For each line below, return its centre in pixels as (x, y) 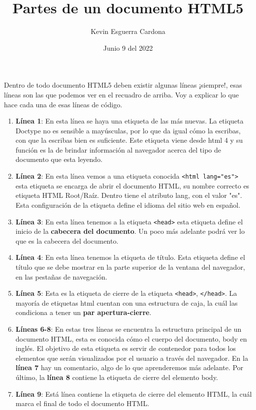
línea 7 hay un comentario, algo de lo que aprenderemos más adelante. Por (129, 367)
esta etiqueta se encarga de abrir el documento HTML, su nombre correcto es (132, 185)
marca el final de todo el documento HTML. (82, 403)
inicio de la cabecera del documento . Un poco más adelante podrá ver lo (130, 231)
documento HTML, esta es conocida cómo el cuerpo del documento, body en (131, 338)
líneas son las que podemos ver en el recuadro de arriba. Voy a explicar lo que (121, 94)
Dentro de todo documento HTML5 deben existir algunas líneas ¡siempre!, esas (123, 85)
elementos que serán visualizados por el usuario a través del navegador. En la (132, 358)
